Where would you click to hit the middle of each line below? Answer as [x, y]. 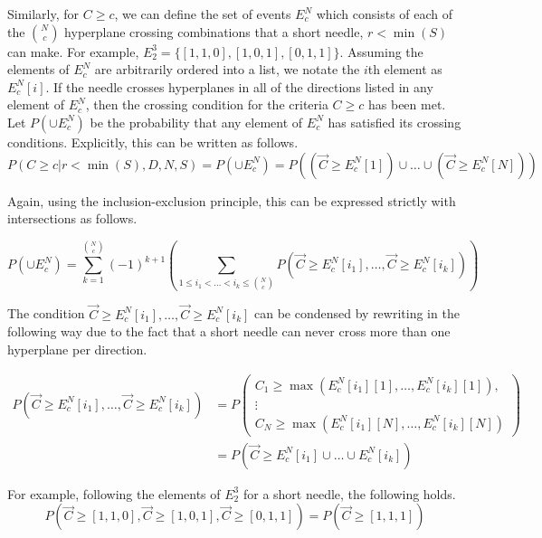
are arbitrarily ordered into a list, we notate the [227, 69]
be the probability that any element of [196, 122]
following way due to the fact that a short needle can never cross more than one [229, 331]
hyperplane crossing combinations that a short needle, [214, 31]
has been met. [407, 104]
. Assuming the [381, 51]
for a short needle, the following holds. [349, 493]
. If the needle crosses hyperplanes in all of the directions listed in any [239, 86]
